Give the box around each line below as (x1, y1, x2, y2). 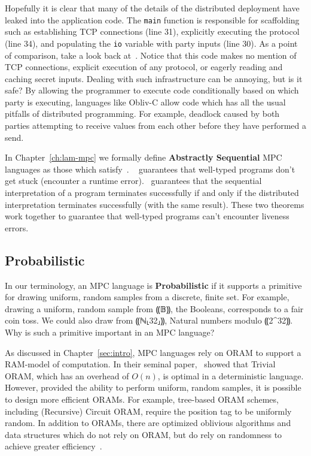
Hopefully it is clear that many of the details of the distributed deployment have (5, 2, 300, 14)
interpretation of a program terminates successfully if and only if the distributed (5, 186, 299, 199)
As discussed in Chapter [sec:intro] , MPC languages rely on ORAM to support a (5, 346, 301, 358)
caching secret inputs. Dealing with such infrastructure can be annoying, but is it (5, 72, 303, 84)
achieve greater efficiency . (5, 440, 102, 452)
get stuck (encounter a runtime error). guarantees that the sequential (5, 174, 262, 187)
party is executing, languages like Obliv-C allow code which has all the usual (5, 95, 286, 108)
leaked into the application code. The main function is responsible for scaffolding (5, 13, 300, 26)
